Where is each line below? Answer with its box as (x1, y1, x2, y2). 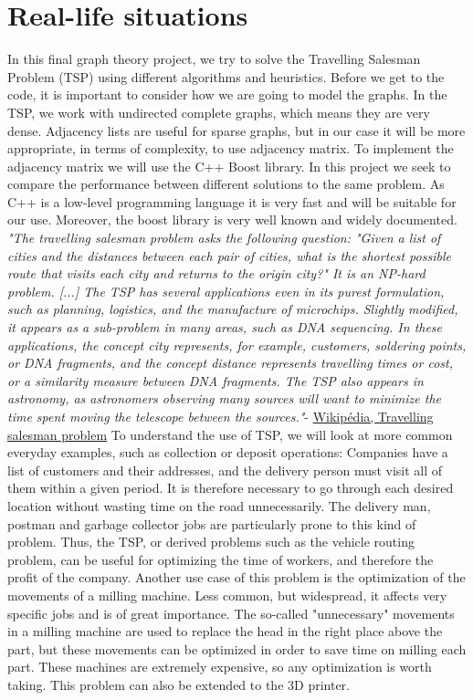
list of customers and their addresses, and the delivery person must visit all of (7, 460, 443, 479)
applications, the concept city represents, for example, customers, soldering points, (7, 335, 467, 354)
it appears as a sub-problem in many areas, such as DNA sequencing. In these (7, 318, 443, 337)
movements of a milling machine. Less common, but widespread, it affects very (7, 585, 447, 604)
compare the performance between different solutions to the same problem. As (7, 174, 445, 193)
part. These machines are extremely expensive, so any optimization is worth (7, 657, 432, 676)
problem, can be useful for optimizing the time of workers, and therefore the (7, 549, 434, 569)
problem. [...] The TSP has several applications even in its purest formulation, (7, 281, 445, 300)
